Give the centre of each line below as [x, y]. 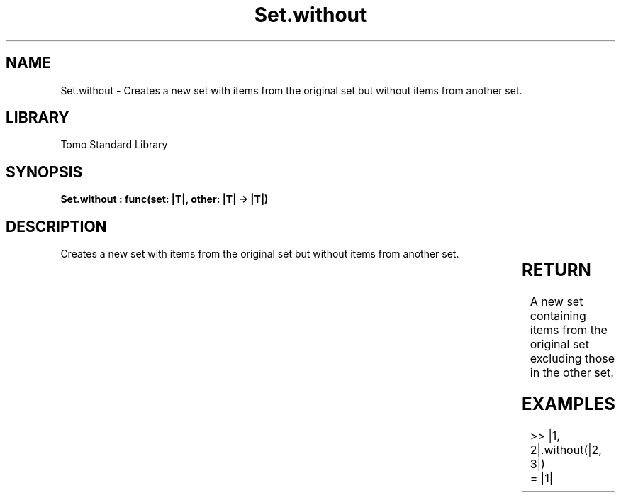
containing [558, 316]
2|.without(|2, [566, 449]
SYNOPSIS [44, 172]
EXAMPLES [568, 404]
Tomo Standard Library [114, 145]
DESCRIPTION [56, 226]
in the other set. [572, 373]
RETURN [556, 270]
